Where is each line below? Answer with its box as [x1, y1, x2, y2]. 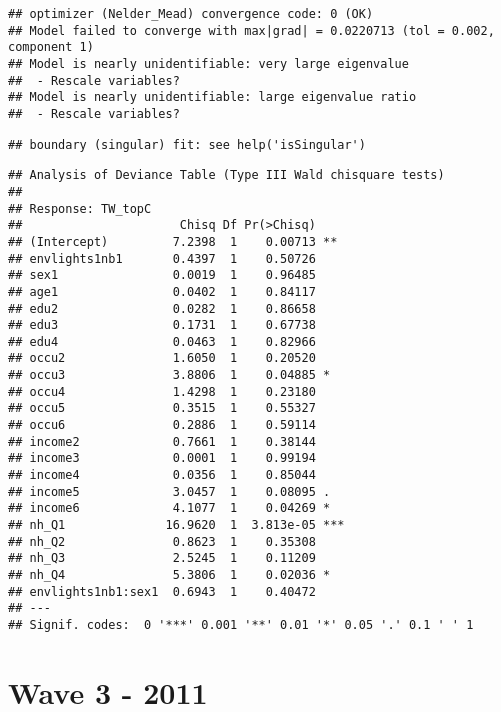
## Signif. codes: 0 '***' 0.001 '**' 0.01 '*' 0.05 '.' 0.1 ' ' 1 [8, 617, 474, 632]
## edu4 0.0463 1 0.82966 [8, 334, 316, 349]
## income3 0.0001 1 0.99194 [8, 451, 316, 466]
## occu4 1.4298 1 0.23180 [8, 384, 316, 399]
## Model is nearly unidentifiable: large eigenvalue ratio [8, 90, 417, 105]
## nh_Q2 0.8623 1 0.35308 [8, 534, 316, 549]
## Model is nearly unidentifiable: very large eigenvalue [8, 56, 409, 71]
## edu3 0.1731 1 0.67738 [8, 318, 316, 333]
